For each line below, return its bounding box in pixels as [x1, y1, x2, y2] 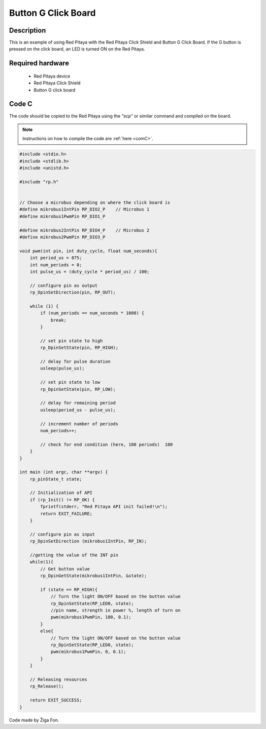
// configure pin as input [30, 531, 96, 537]
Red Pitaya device [33, 73, 70, 79]
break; [50, 317, 66, 323]
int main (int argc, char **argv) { [19, 469, 108, 475]
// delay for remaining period [40, 400, 116, 406]
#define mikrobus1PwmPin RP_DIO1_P [19, 213, 105, 219]
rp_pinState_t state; [30, 476, 82, 482]
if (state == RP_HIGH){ [40, 587, 98, 592]
